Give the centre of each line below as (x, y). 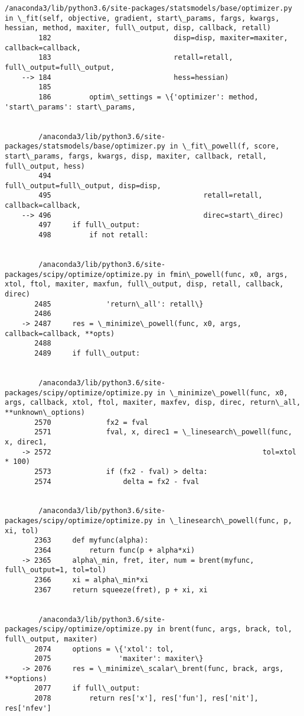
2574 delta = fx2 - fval (117, 481)
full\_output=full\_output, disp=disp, (83, 186)
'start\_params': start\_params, (70, 107)
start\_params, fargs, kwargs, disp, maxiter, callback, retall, (136, 156)
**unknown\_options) (45, 412)
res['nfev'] (28, 708)
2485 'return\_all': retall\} (119, 304)
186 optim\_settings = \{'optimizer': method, (148, 97)
